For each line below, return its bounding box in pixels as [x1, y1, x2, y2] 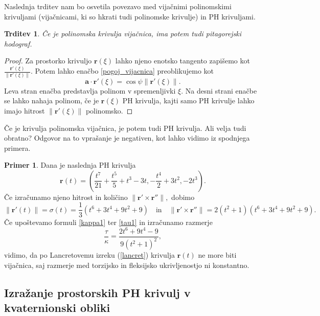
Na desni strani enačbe [185, 85, 257, 96]
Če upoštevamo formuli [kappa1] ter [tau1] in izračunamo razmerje [4, 216, 213, 227]
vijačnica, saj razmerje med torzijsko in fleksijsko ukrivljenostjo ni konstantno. [4, 259, 249, 270]
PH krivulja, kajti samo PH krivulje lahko [122, 95, 255, 106]
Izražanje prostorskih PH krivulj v [4, 284, 191, 300]
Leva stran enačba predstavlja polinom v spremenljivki [4, 85, 176, 96]
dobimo [171, 191, 195, 202]
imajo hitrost [4, 105, 45, 116]
